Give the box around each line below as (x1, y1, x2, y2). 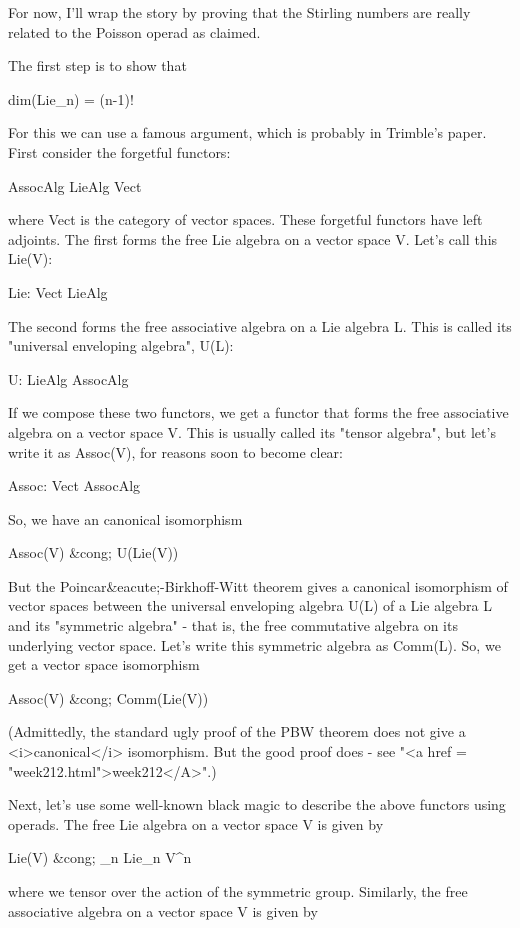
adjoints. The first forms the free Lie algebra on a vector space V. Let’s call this (8, 228, 498, 249)
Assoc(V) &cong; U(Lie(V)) (8, 542, 179, 563)
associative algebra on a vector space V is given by (8, 900, 318, 921)
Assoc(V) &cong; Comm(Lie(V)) (8, 687, 209, 708)
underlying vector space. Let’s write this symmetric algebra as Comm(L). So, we (8, 634, 501, 655)
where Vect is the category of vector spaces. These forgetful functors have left (8, 209, 483, 230)
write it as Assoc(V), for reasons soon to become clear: (8, 441, 344, 462)
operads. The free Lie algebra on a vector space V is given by (8, 813, 384, 834)
